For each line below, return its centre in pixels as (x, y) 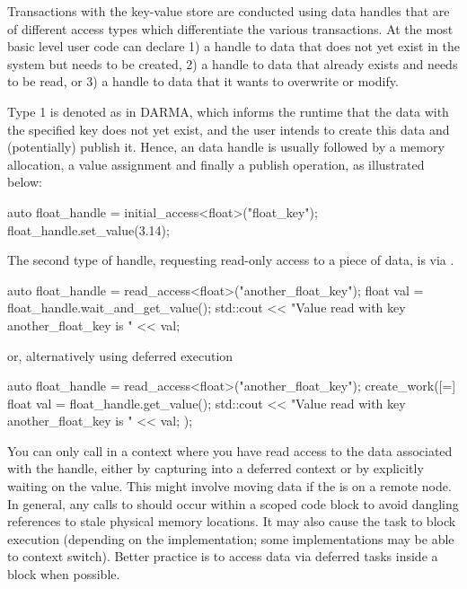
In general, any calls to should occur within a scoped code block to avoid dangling (233, 503)
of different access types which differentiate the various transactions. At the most (230, 28)
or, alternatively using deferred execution (120, 355)
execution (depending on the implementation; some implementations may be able (231, 538)
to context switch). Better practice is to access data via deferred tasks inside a (223, 556)
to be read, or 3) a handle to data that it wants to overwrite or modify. (203, 81)
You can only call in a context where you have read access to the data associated (230, 450)
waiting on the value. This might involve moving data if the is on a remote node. (229, 486)
